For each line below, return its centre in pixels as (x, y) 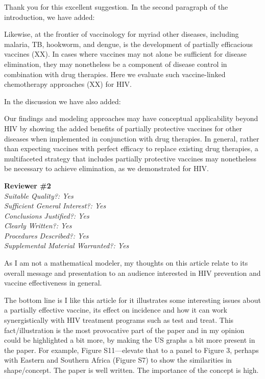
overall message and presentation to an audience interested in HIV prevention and (132, 273)
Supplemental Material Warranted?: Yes (67, 245)
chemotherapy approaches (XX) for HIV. (68, 84)
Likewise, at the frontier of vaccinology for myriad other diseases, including (122, 34)
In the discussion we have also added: (63, 101)
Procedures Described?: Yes (46, 235)
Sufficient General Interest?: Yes (55, 206)
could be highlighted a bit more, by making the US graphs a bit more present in (130, 340)
